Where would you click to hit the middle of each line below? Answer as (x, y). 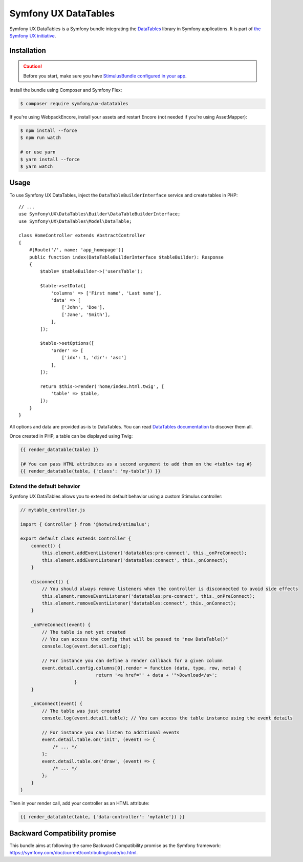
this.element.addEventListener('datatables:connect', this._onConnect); (135, 560)
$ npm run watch (41, 138)
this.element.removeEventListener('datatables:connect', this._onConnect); (139, 603)
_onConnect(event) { (57, 704)
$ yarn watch (37, 166)
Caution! (33, 66)
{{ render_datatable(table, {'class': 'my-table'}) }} (90, 471)
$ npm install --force (49, 131)
